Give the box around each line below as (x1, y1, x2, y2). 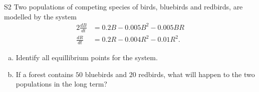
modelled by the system (4, 11, 77, 21)
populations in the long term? (16, 79, 107, 89)
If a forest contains (16, 69, 74, 79)
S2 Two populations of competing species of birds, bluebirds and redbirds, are (4, 1, 243, 11)
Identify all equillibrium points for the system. (16, 52, 158, 62)
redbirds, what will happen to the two (138, 69, 255, 79)
